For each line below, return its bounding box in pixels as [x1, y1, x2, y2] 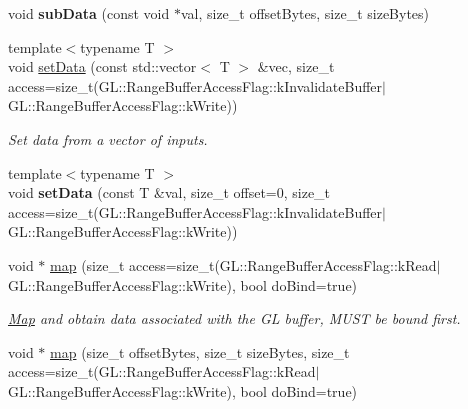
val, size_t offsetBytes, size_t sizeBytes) [180, 3, 430, 23]
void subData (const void [8, 3, 170, 23]
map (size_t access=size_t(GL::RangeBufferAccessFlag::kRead [50, 254, 437, 275]
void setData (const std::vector [8, 56, 197, 77]
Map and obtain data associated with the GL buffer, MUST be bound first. [8, 308, 461, 329]
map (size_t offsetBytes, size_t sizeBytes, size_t [50, 341, 350, 362]
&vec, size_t [257, 56, 335, 77]
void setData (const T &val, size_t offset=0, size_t [8, 182, 331, 203]
